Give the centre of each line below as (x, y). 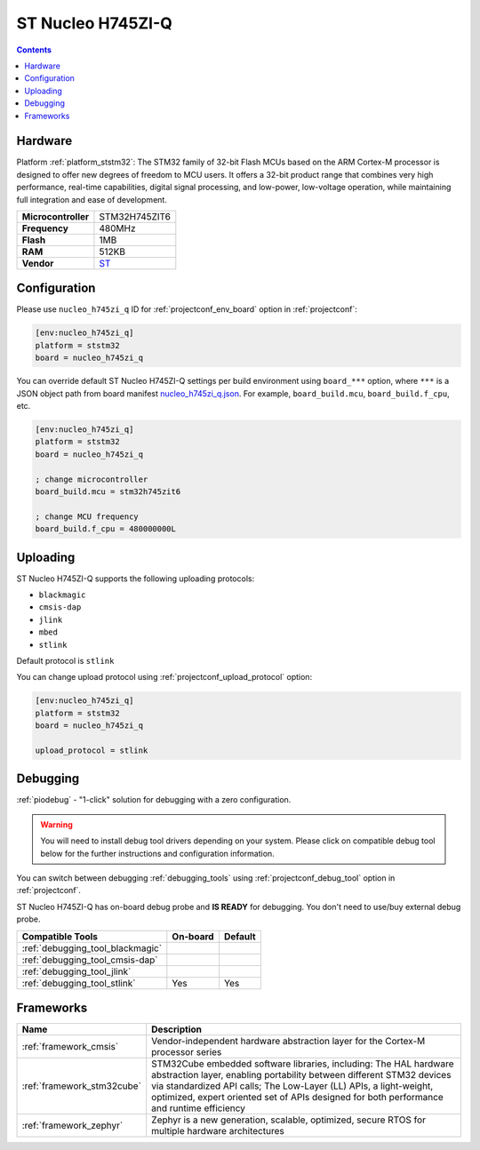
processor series (187, 1052)
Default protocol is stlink (65, 660)
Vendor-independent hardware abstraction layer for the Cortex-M (288, 1042)
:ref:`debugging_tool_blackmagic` (92, 948)
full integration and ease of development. (92, 199)
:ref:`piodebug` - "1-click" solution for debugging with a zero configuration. (154, 800)
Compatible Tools (60, 936)
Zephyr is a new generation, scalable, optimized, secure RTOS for (289, 1120)
